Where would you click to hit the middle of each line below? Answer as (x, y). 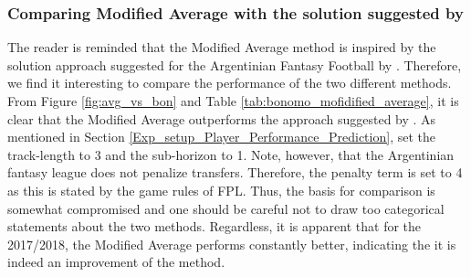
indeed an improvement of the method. (116, 262)
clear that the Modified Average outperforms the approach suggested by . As (222, 118)
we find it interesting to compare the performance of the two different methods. (230, 83)
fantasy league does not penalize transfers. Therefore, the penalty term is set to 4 (235, 172)
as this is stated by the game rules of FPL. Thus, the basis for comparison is (221, 190)
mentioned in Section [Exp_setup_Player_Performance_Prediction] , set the (221, 137)
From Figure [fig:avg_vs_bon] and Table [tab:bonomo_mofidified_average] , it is (233, 101)
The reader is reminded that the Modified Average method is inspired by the (222, 47)
